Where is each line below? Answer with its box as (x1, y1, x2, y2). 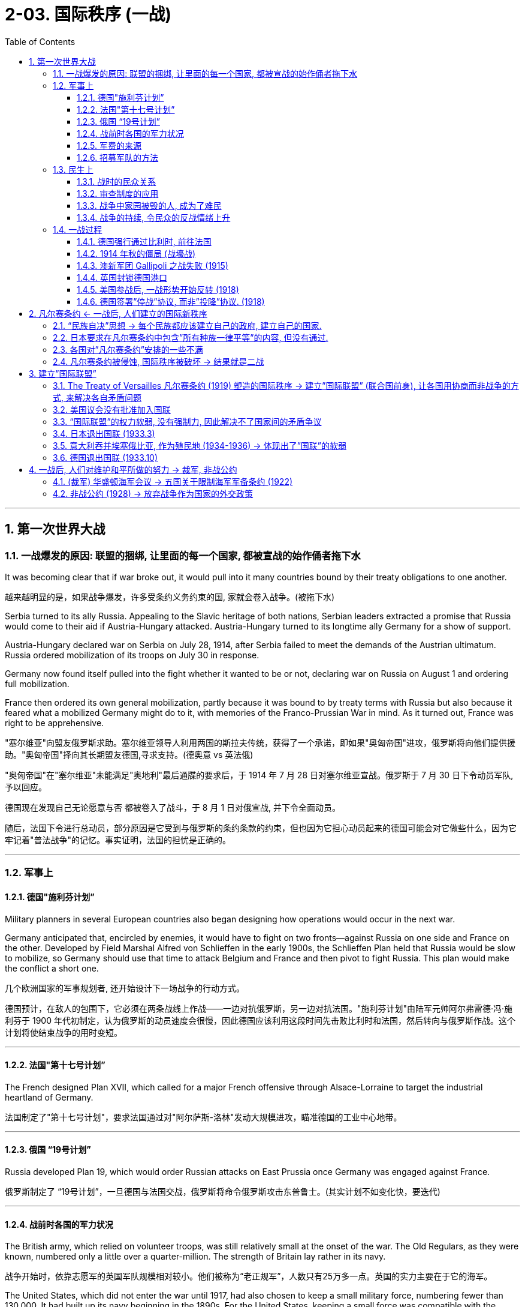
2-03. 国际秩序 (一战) (5, 4, 171, 25)
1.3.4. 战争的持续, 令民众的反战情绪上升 (77, 212, 231, 223)
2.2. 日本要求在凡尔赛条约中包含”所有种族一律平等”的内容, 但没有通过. (53, 332, 328, 343)
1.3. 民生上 (53, 164, 93, 175)
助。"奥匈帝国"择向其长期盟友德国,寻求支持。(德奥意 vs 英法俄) (5, 749, 254, 760)
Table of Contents (5, 36, 76, 47)
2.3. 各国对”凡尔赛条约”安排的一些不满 (53, 344, 203, 355)
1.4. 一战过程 (53, 224, 102, 235)
